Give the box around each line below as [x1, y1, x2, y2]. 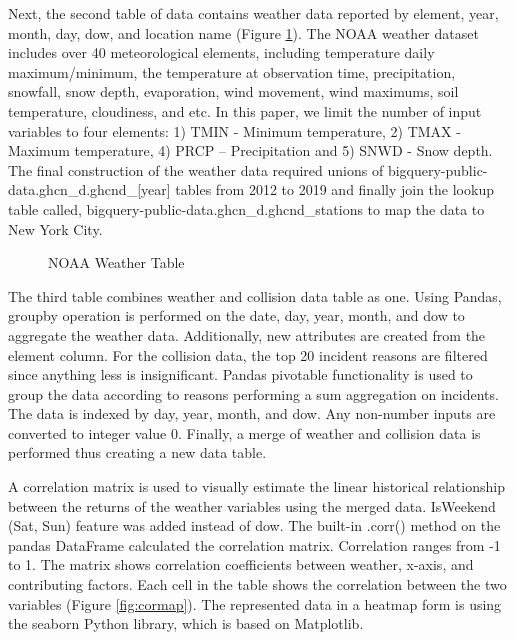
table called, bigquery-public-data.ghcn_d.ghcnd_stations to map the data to [8, 198, 485, 219]
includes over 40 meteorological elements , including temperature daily [8, 42, 435, 63]
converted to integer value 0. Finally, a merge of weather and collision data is [8, 422, 481, 443]
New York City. [8, 218, 103, 239]
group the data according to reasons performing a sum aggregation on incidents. [8, 383, 499, 404]
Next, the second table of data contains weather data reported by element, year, [8, 3, 499, 23]
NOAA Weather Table [48, 252, 185, 273]
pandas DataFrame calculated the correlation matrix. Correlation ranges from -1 [8, 534, 501, 555]
